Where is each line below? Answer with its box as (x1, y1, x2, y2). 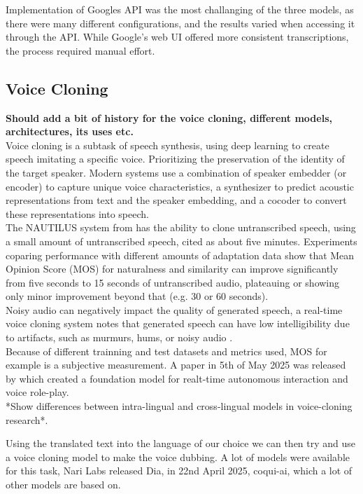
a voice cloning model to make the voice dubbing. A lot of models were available (6, 449, 350, 464)
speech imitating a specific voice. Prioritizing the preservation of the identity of (6, 151, 345, 166)
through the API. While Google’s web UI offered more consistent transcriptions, (6, 29, 349, 44)
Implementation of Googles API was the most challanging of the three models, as (6, 2, 354, 16)
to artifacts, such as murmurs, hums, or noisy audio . (6, 330, 233, 345)
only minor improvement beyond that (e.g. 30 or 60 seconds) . (6, 289, 269, 303)
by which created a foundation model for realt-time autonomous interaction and (6, 371, 348, 385)
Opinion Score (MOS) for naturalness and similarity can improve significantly (6, 261, 339, 276)
